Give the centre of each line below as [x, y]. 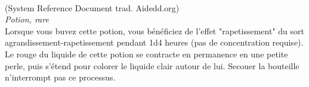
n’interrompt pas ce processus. [60, 77]
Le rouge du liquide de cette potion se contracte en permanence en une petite [146, 54]
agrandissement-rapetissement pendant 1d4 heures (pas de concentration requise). [154, 42]
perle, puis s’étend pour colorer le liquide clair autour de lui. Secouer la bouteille [152, 65]
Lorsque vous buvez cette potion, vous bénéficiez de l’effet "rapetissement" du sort [154, 30]
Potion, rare [27, 19]
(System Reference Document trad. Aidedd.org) [92, 7]
